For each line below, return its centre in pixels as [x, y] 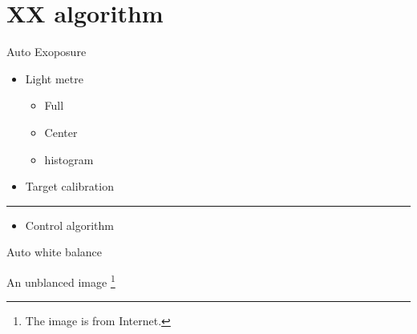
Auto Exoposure [47, 52]
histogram [69, 159]
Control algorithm [69, 225]
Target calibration [69, 186]
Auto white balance [54, 252]
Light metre [54, 78]
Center [61, 132]
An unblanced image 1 [61, 280]
